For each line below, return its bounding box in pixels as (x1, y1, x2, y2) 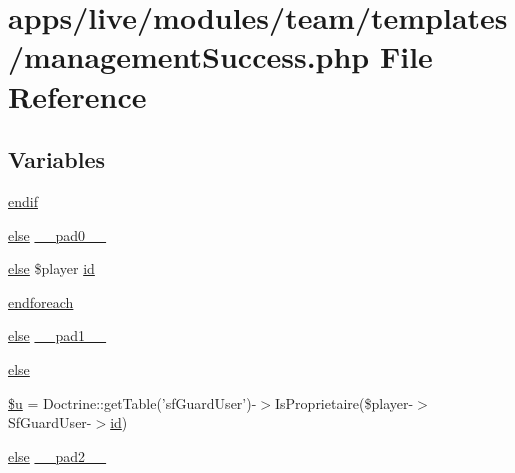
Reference (8, 75, 147, 116)
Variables (8, 144, 106, 175)
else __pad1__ (8, 325, 107, 346)
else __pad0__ (8, 224, 107, 245)
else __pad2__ (8, 445, 107, 466)
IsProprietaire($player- (275, 392, 414, 413)
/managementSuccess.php (8, 36, 370, 77)
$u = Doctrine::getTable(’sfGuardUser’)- (8, 392, 257, 413)
